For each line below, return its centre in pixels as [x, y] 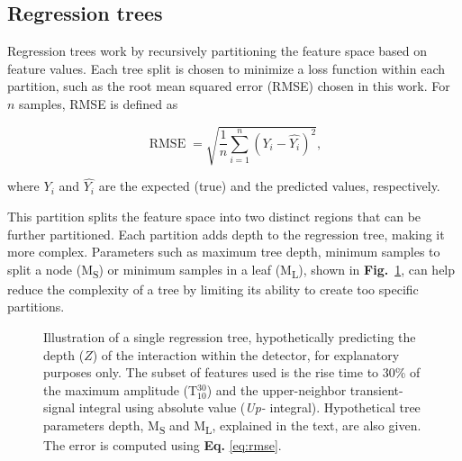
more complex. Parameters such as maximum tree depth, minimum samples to [224, 252]
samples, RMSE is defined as [99, 103]
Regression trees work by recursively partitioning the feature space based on [217, 51]
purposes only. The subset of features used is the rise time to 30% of [232, 372]
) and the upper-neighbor [276, 389]
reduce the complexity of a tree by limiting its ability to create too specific [213, 289]
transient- [376, 389]
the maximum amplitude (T [121, 389]
